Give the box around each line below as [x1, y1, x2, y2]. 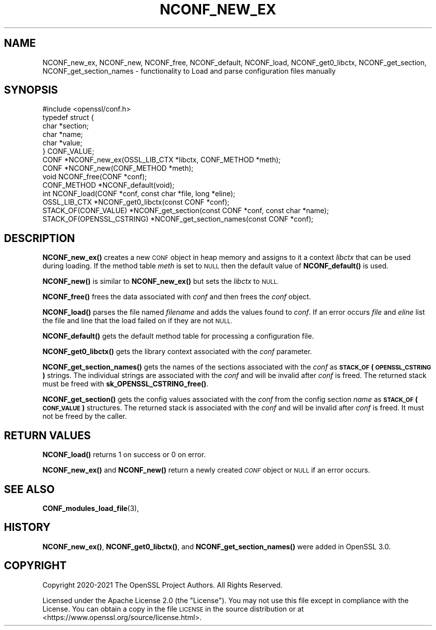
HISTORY [4, 521, 51, 534]
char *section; [42, 122, 89, 130]
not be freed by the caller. [42, 412, 127, 421]
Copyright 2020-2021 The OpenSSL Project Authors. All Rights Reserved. [42, 580, 283, 589]
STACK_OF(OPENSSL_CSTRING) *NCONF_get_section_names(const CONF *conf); [42, 215, 314, 224]
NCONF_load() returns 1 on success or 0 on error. [42, 450, 206, 459]
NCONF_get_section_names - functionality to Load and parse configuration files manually [42, 66, 336, 75]
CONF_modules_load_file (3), [42, 504, 139, 512]
